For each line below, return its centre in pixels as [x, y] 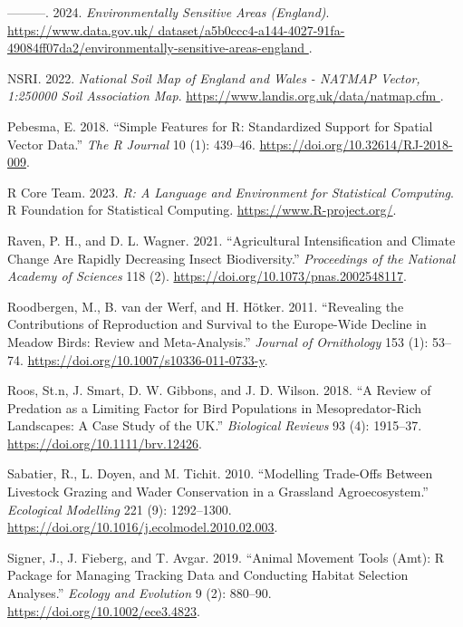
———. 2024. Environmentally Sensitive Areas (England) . [169, 12]
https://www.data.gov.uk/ [81, 29]
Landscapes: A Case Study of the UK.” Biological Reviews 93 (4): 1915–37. [215, 425]
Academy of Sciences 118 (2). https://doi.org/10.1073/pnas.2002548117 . [207, 276]
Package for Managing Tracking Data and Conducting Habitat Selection [208, 575]
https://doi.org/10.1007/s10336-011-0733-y [146, 359]
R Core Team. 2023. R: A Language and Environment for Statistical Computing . [231, 192]
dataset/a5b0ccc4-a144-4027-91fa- [251, 29]
